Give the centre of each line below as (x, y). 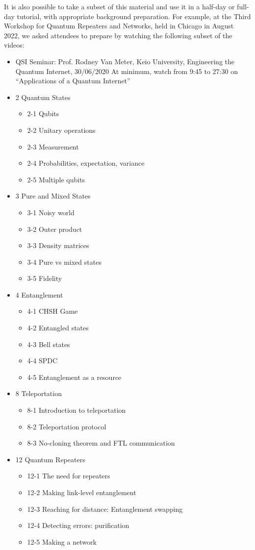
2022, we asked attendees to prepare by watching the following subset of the (118, 35)
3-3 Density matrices (58, 245)
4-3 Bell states (49, 344)
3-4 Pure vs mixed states (64, 262)
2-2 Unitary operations (61, 130)
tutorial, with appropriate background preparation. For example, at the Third (134, 16)
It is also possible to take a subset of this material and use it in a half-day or (119, 6)
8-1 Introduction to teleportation (76, 410)
